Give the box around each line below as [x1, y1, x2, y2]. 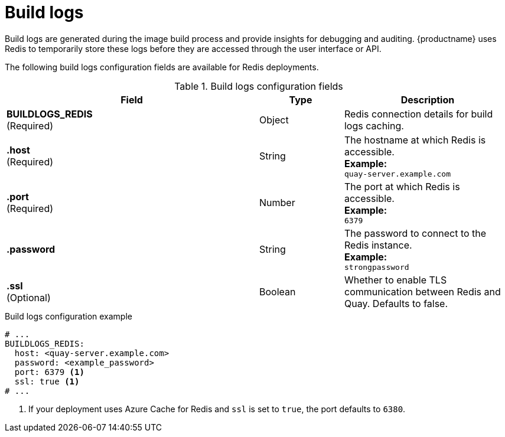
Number [259, 197, 295, 209]
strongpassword [344, 262, 409, 272]
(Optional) [6, 291, 51, 304]
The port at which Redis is [344, 180, 460, 193]
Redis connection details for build [344, 107, 493, 120]
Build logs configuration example [5, 311, 132, 321]
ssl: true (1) [14, 376, 80, 386]
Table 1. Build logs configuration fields [174, 80, 343, 92]
